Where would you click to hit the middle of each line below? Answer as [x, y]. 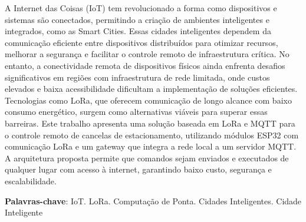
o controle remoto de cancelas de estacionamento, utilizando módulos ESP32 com [152, 135]
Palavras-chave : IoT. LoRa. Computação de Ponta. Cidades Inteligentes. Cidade [153, 201]
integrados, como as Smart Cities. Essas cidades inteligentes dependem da [138, 31]
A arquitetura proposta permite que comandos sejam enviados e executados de [147, 158]
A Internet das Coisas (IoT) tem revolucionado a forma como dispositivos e [141, 8]
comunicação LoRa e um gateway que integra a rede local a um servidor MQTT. [151, 146]
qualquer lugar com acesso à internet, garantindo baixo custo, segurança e [138, 169]
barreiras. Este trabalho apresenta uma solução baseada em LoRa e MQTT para [150, 123]
